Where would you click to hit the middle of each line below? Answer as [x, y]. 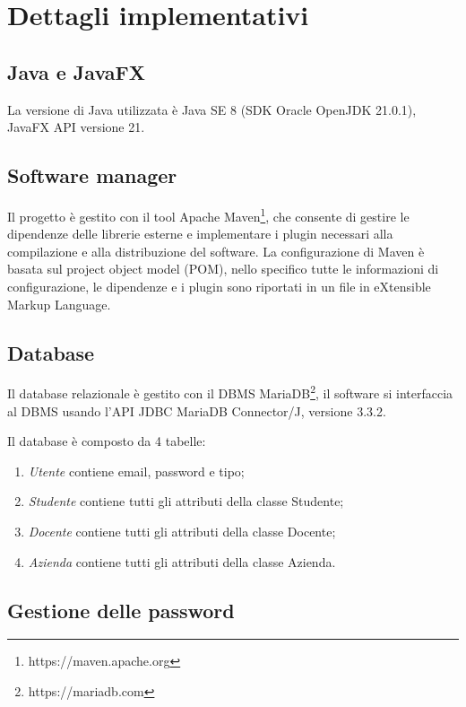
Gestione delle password [121, 610]
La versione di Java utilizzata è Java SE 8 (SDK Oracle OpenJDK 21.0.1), [212, 109]
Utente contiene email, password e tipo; [136, 471]
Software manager [92, 175]
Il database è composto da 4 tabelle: [107, 441]
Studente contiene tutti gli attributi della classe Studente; [186, 501]
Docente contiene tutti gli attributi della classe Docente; [182, 532]
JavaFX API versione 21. [76, 127]
